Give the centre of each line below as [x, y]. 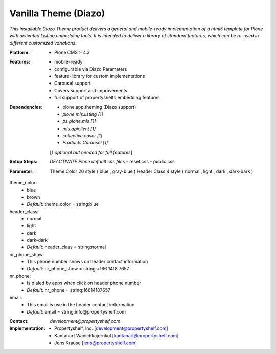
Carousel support [73, 83]
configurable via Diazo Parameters [91, 69]
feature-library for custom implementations [100, 76]
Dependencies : [26, 107]
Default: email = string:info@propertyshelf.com [76, 312]
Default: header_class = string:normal [66, 247]
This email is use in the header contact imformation [81, 304]
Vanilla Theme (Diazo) [57, 13]
